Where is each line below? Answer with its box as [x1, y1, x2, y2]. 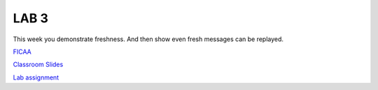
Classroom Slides [13, 60, 64, 69]
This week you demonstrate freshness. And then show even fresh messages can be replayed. [13, 35, 283, 43]
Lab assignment [13, 73, 59, 82]
